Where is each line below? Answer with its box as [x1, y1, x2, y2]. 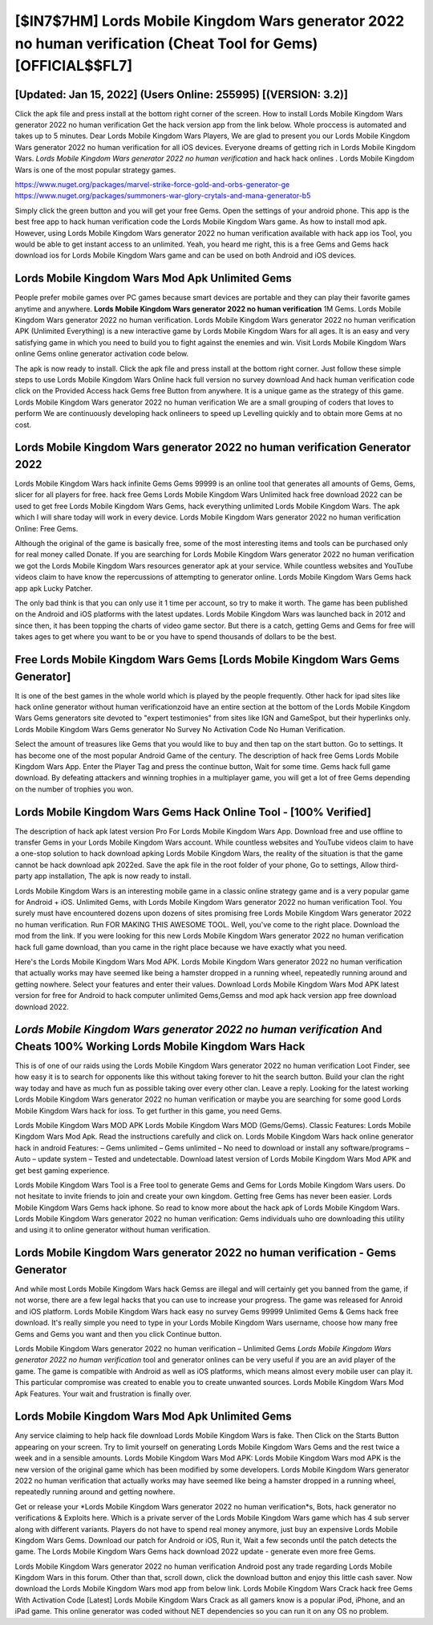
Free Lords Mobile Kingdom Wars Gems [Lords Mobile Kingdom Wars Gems [14, 653, 400, 666]
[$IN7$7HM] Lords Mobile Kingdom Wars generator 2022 [14, 12, 405, 30]
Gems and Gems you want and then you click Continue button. [14, 1329, 222, 1338]
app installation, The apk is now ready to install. [34, 871, 192, 881]
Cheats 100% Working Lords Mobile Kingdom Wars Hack [14, 1040, 306, 1053]
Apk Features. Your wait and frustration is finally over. [14, 1389, 192, 1399]
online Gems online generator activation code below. [14, 349, 189, 359]
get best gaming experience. [14, 1165, 110, 1175]
